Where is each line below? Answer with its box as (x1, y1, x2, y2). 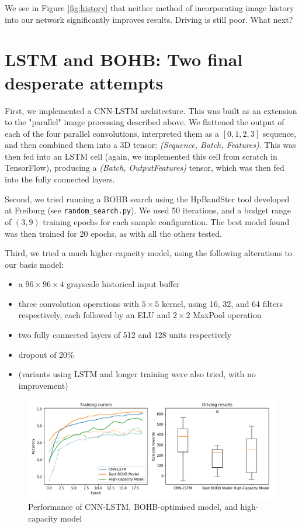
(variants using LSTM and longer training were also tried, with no (18, 368, 256, 380)
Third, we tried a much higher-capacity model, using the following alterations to (5, 247, 292, 259)
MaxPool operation (193, 309, 262, 321)
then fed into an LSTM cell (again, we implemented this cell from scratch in (5, 150, 277, 162)
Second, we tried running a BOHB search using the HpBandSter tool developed (5, 192, 290, 205)
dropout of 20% (18, 348, 74, 360)
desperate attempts (5, 70, 164, 94)
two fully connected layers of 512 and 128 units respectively (18, 329, 232, 341)
